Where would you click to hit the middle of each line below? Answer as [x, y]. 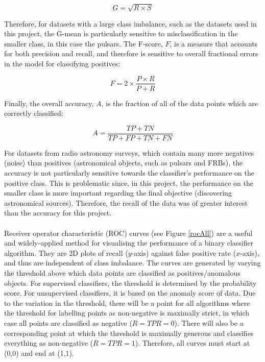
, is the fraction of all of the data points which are [180, 103]
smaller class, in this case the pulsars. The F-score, [83, 43]
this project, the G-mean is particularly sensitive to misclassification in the [121, 33]
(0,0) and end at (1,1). [39, 353]
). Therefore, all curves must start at [192, 343]
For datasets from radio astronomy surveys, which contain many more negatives [129, 152]
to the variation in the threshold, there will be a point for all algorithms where [127, 303]
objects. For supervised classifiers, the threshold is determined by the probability [130, 283]
